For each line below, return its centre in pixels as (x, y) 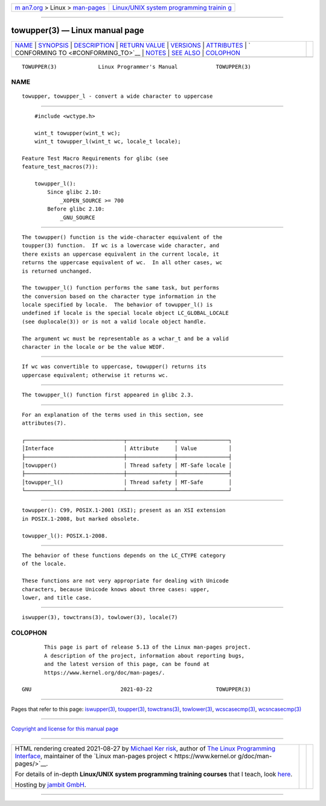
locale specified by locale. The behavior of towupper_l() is (117, 305)
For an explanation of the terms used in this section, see (113, 414)
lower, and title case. (57, 598)
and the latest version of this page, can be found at (127, 664)
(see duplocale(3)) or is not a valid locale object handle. (114, 322)
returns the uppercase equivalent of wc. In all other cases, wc (122, 263)
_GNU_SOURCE (78, 217)
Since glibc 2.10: (75, 192)
